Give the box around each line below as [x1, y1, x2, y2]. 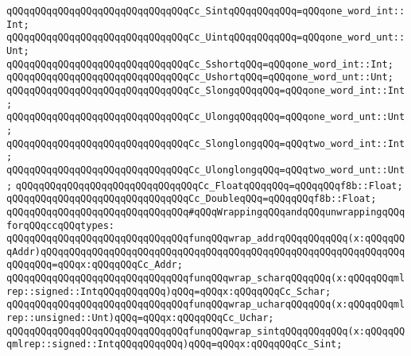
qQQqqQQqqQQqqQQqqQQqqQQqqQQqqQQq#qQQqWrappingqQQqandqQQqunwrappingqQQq [6, 206, 405, 218]
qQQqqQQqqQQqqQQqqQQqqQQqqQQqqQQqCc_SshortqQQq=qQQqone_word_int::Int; [6, 58, 394, 70]
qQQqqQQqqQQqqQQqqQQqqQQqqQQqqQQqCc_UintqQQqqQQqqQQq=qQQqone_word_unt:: [6, 32, 405, 44]
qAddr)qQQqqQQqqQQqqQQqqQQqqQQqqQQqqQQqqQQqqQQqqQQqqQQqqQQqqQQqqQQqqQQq [6, 246, 405, 257]
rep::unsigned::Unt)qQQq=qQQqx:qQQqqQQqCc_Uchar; [6, 312, 274, 324]
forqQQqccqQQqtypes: [6, 219, 115, 231]
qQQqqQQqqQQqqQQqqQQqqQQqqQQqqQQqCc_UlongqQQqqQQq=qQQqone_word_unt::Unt [6, 111, 405, 123]
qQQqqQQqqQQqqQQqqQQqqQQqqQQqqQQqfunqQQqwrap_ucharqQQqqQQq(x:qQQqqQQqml [6, 299, 405, 311]
